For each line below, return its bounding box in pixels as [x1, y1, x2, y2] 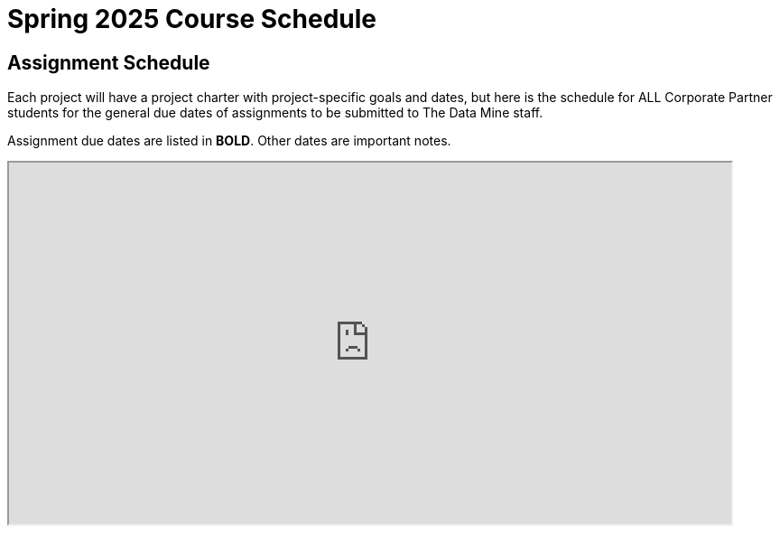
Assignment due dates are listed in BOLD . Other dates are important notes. [7, 133, 451, 149]
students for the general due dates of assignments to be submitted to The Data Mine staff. [7, 105, 543, 121]
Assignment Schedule [7, 51, 210, 74]
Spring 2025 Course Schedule [7, 4, 377, 34]
